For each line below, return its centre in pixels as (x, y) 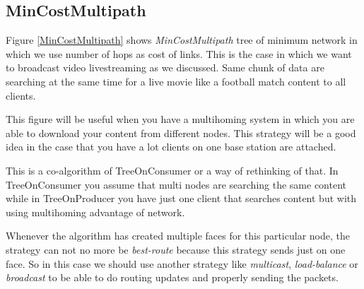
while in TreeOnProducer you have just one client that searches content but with (181, 198)
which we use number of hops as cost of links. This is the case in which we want (179, 53)
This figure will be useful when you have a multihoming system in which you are (180, 119)
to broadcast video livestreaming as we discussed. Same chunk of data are (165, 67)
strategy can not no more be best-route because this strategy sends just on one (176, 249)
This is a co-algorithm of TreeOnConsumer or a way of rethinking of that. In (172, 170)
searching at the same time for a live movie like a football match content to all (176, 81)
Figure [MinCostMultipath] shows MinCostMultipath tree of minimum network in (182, 40)
